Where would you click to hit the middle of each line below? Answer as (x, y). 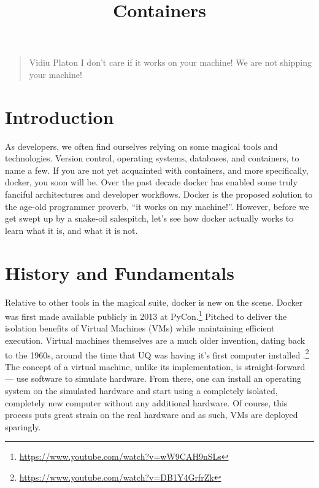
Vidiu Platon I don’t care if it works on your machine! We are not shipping (171, 62)
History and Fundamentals (120, 272)
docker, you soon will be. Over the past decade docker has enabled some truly (151, 182)
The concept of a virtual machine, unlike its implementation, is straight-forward (155, 366)
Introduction (60, 116)
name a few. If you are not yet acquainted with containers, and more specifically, (157, 170)
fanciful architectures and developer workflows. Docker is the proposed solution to (159, 194)
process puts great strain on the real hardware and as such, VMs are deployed (152, 415)
